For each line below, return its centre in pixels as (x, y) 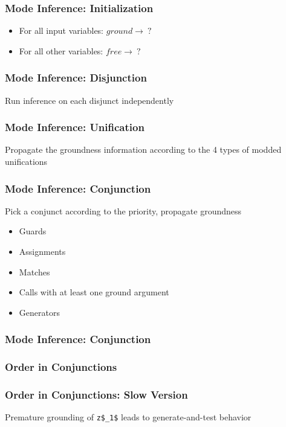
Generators (39, 312)
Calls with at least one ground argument (94, 292)
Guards (33, 231)
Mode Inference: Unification (75, 127)
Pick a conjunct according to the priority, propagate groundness (123, 210)
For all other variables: (61, 50)
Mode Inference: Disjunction (76, 78)
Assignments (42, 252)
